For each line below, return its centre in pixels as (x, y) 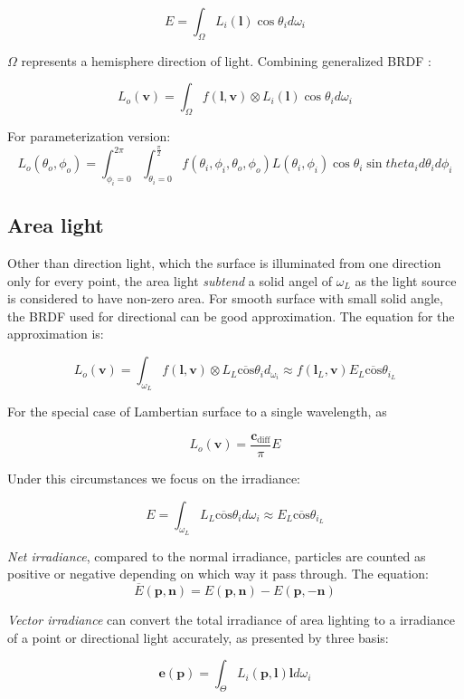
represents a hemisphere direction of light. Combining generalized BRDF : (226, 60)
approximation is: (56, 334)
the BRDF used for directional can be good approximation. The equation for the (231, 316)
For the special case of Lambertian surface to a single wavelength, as (197, 412)
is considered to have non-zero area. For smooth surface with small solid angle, (225, 298)
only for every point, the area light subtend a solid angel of (170, 280)
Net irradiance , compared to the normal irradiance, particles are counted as (217, 555)
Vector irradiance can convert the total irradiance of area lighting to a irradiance (231, 620)
